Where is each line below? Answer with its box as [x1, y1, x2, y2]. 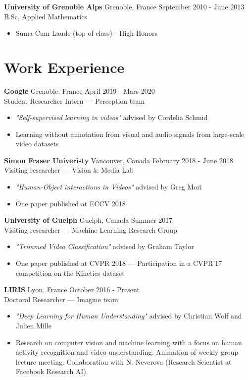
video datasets [15, 138, 59, 149]
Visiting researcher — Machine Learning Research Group [4, 224, 177, 235]
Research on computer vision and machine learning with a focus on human [15, 337, 242, 347]
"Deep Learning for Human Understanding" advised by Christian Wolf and [15, 311, 242, 321]
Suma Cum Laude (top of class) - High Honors [15, 28, 158, 38]
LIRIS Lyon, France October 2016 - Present [4, 284, 140, 295]
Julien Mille [15, 320, 51, 330]
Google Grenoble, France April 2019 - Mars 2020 [4, 85, 155, 96]
